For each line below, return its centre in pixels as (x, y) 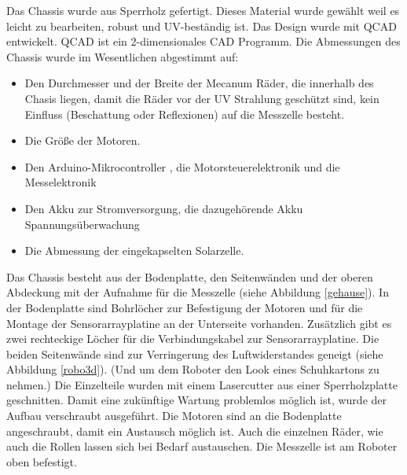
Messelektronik (60, 182)
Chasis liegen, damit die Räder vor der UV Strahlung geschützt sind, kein (202, 98)
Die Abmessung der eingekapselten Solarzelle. (134, 250)
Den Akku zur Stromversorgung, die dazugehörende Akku (164, 208)
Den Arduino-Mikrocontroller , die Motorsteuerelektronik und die (182, 166)
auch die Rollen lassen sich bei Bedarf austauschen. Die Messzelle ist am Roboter (202, 446)
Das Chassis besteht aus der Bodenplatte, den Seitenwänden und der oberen (190, 276)
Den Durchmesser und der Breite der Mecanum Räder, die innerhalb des (199, 83)
